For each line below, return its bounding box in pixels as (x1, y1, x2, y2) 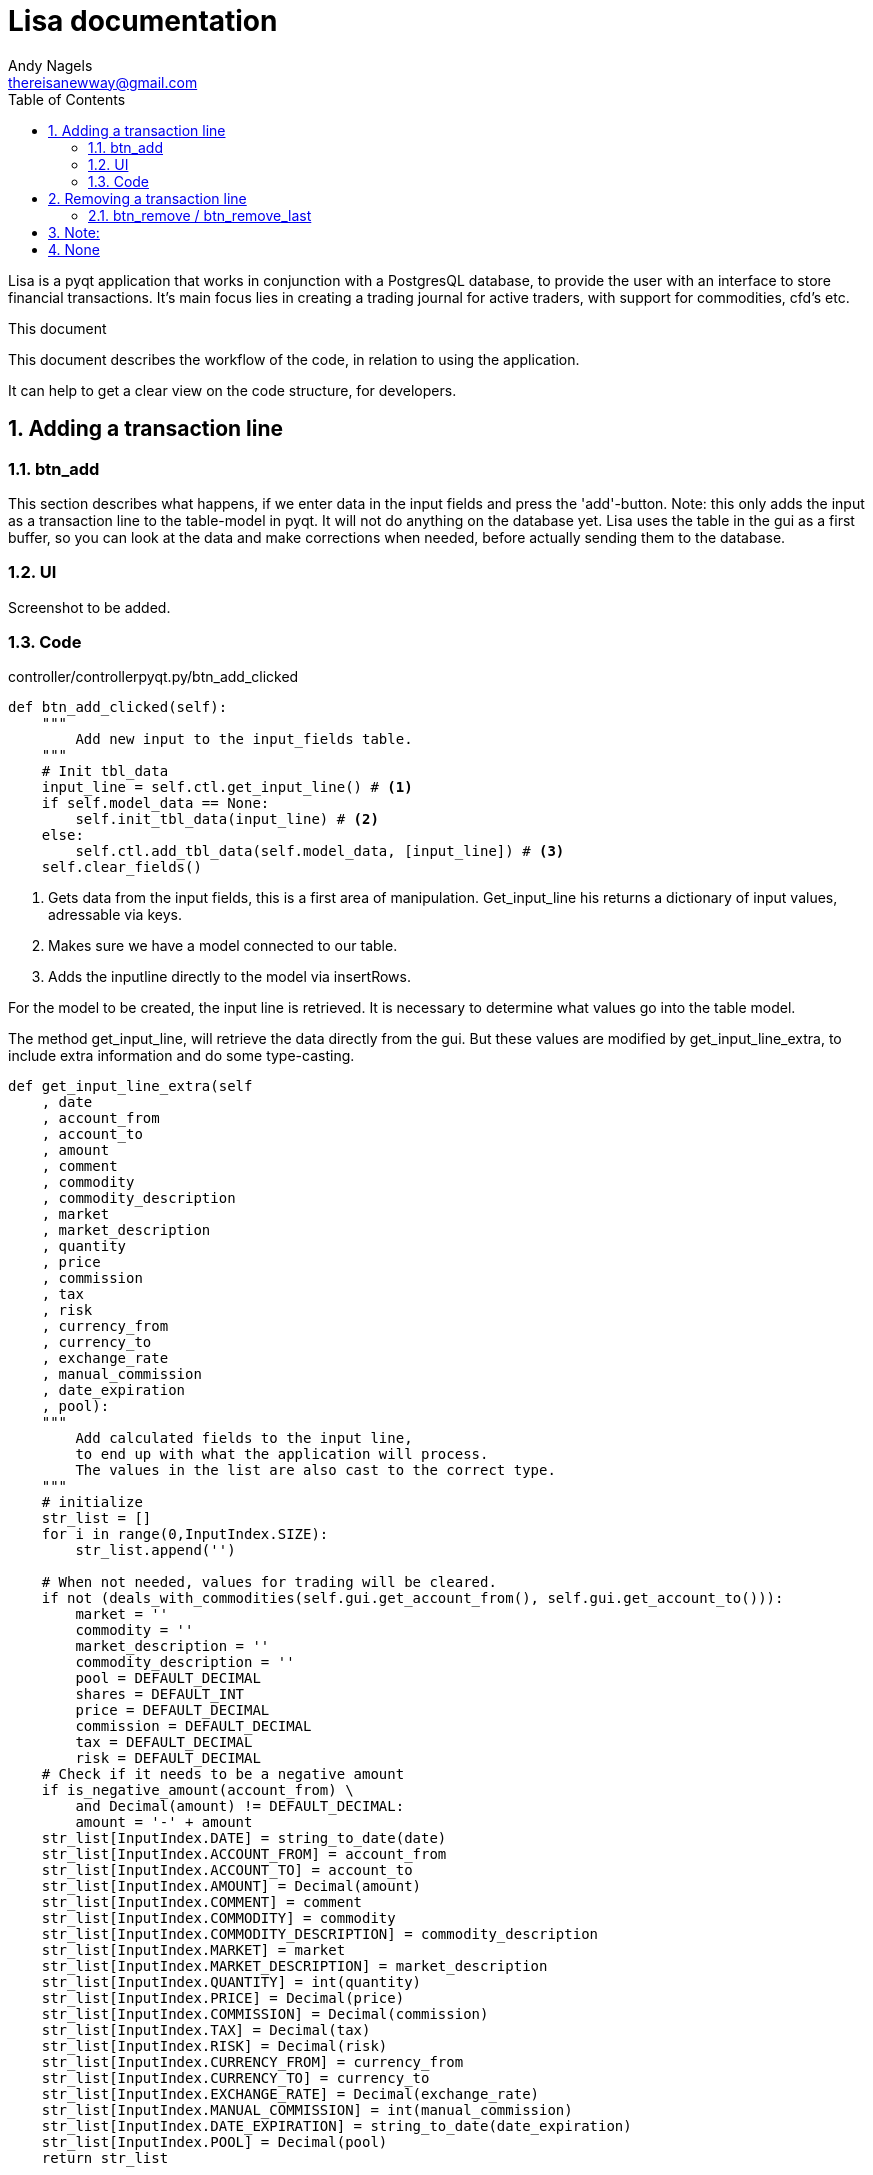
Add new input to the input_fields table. (75, 731, 413, 748)
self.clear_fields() (41, 859, 202, 876)
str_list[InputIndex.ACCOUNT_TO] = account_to (41, 1862, 413, 1879)
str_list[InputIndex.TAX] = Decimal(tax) (41, 2022, 371, 2039)
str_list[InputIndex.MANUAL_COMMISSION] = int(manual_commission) (41, 2102, 573, 2119)
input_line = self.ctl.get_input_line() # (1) (41, 779, 413, 796)
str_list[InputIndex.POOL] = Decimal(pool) (41, 2134, 388, 2151)
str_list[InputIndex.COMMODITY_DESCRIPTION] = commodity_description (41, 1926, 599, 1943)
